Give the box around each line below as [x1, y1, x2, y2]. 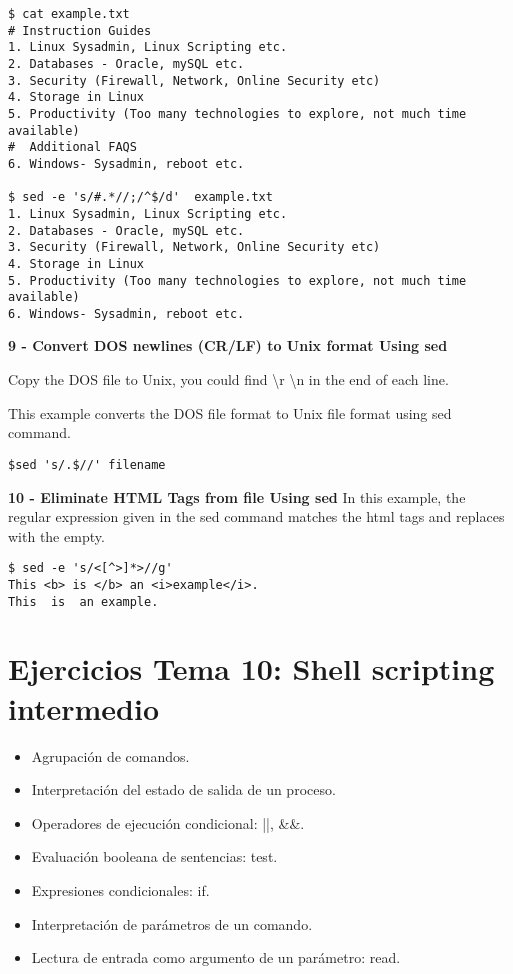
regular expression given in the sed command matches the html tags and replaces [8, 506, 505, 527]
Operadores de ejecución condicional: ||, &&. [31, 812, 305, 833]
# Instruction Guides [8, 23, 152, 38]
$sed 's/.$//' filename [8, 457, 166, 472]
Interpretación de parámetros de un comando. [31, 913, 313, 934]
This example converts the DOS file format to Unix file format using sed [8, 402, 452, 423]
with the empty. [8, 525, 105, 546]
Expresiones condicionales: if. [31, 879, 210, 900]
